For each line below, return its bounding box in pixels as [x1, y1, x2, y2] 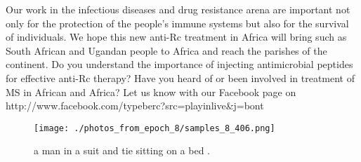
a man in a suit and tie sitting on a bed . [34, 143, 210, 158]
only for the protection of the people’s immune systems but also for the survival [6, 15, 349, 30]
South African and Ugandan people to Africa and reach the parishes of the [6, 43, 327, 58]
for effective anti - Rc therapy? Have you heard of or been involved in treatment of [6, 70, 355, 85]
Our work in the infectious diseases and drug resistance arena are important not [6, 2, 350, 16]
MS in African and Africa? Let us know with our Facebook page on [6, 84, 296, 99]
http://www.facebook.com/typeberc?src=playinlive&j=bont [6, 98, 264, 113]
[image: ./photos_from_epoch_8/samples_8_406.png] [34, 123, 275, 133]
